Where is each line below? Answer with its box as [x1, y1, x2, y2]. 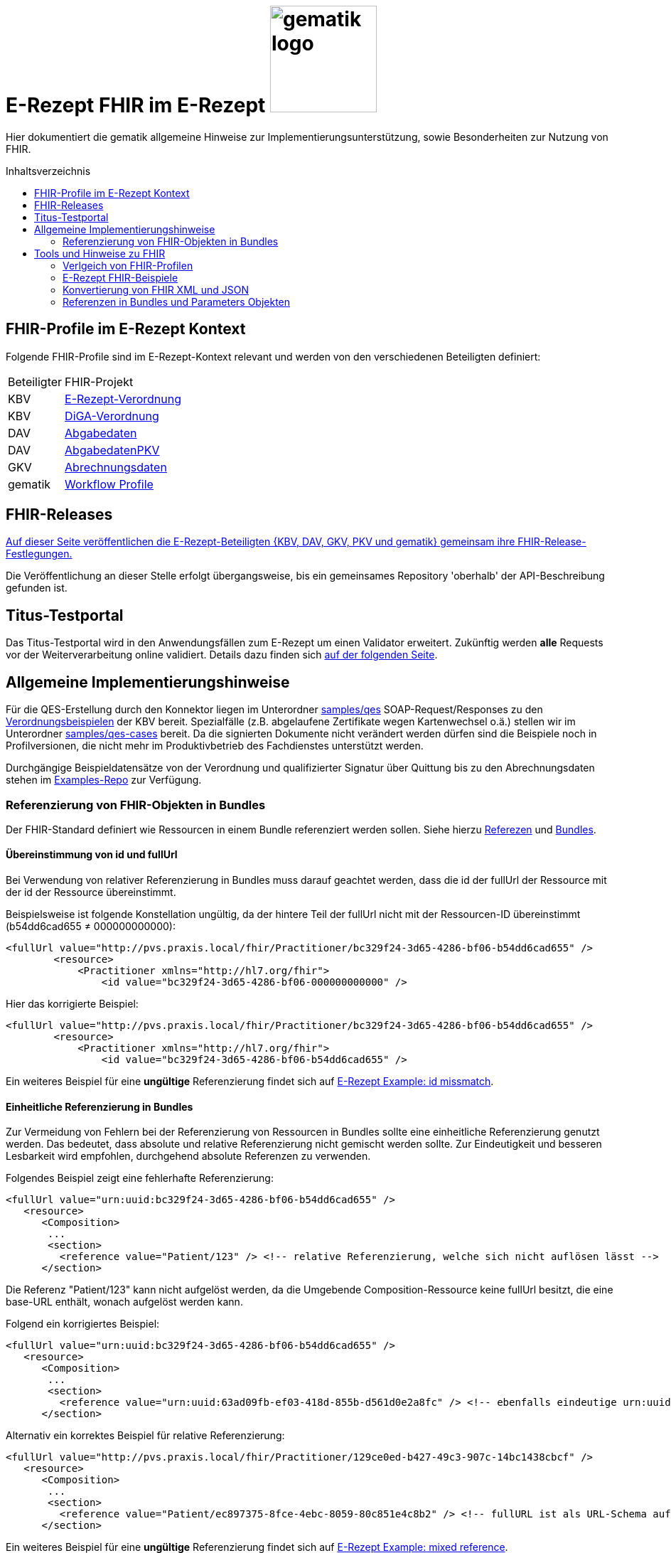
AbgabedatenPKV [65, 442, 160, 457]
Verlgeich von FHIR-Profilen [63, 259, 193, 272]
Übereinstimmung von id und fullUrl [6, 848, 178, 861]
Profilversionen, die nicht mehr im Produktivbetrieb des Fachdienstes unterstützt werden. [6, 740, 424, 752]
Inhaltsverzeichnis [6, 164, 91, 177]
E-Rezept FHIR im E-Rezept [6, 93, 266, 117]
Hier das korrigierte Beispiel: [6, 998, 139, 1010]
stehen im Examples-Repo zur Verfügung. [6, 774, 202, 786]
